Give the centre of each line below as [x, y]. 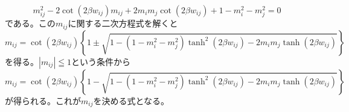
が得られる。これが [43, 100]
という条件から [101, 61]
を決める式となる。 [131, 100]
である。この [30, 23]
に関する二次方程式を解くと [123, 23]
